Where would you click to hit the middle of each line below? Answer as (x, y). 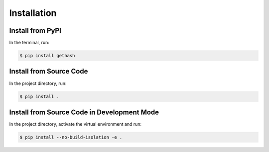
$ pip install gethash (47, 56)
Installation (33, 13)
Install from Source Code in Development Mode (84, 112)
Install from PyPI (35, 31)
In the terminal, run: (29, 43)
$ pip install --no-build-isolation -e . (71, 137)
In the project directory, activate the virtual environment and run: (75, 124)
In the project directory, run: (38, 83)
